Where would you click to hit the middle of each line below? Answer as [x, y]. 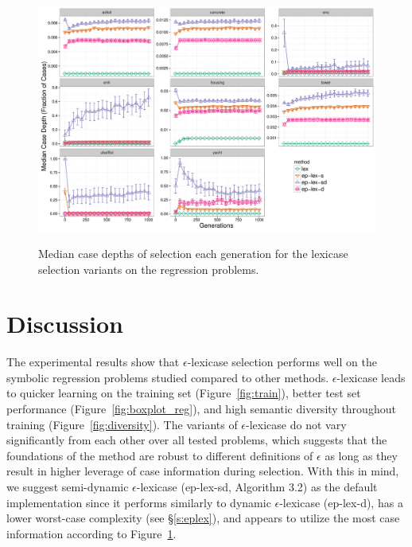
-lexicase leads [371, 377]
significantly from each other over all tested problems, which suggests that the [197, 440]
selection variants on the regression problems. [149, 269]
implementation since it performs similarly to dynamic [139, 502]
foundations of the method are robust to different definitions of [160, 455]
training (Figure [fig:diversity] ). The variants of [122, 424]
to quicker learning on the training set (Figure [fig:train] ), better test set [184, 393]
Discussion [65, 324]
